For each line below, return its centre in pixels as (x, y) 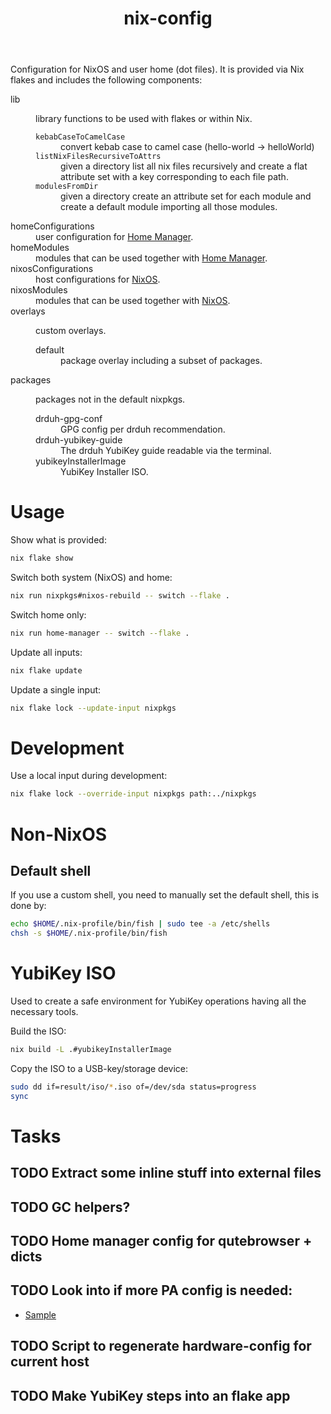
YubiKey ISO (63, 973)
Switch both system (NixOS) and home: (91, 577)
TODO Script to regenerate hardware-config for (161, 1346)
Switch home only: (48, 614)
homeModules (40, 248)
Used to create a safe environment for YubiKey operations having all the (158, 1001)
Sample (40, 1314)
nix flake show (42, 558)
